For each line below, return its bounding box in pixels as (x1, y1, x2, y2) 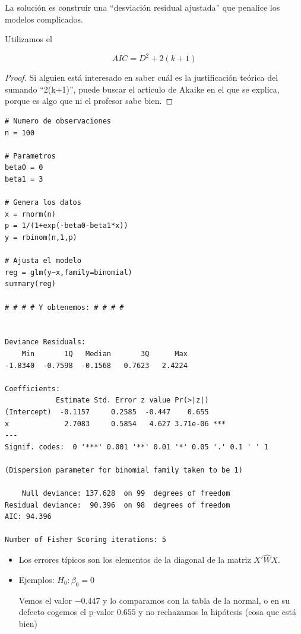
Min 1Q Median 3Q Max (21, 349, 188, 358)
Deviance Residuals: (5, 338, 86, 347)
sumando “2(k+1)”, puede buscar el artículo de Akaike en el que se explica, (5, 83, 280, 95)
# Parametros (5, 151, 56, 160)
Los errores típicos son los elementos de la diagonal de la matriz (18, 553, 251, 566)
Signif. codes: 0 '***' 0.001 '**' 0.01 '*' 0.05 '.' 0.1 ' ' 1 (5, 442, 268, 451)
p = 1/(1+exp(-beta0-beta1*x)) (5, 221, 128, 230)
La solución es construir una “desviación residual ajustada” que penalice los (5, 1, 280, 13)
